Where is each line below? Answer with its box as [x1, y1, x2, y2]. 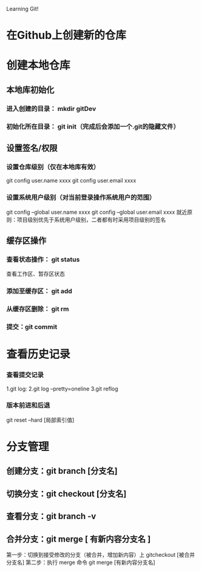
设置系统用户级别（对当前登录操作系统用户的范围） [6, 193, 156, 202]
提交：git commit [6, 323, 58, 331]
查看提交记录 [6, 371, 44, 380]
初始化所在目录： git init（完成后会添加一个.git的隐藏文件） [6, 122, 180, 130]
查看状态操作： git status [6, 255, 80, 264]
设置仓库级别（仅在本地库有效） [6, 163, 100, 171]
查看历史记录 [6, 347, 71, 361]
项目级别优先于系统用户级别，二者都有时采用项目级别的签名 [16, 216, 166, 223]
